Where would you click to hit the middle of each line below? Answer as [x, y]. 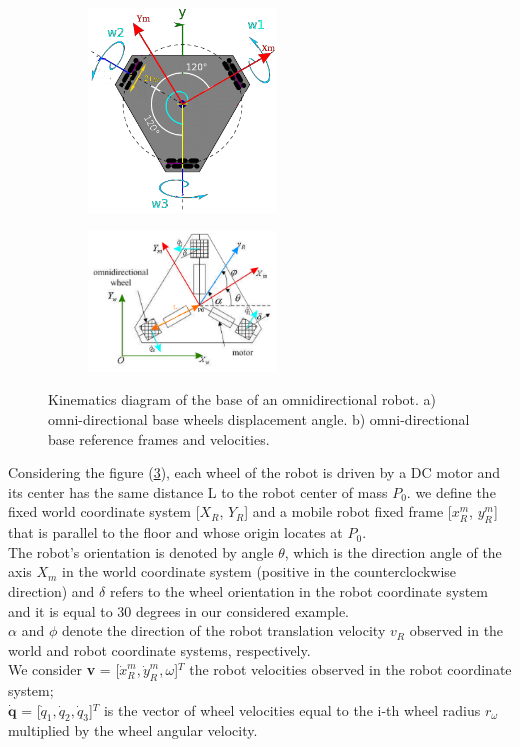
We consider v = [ [64, 669]
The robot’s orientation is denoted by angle [141, 551]
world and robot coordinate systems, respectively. [159, 649]
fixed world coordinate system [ [104, 511]
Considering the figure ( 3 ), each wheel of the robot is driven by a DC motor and [254, 472]
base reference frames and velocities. [159, 438]
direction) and [51, 590]
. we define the [451, 491]
